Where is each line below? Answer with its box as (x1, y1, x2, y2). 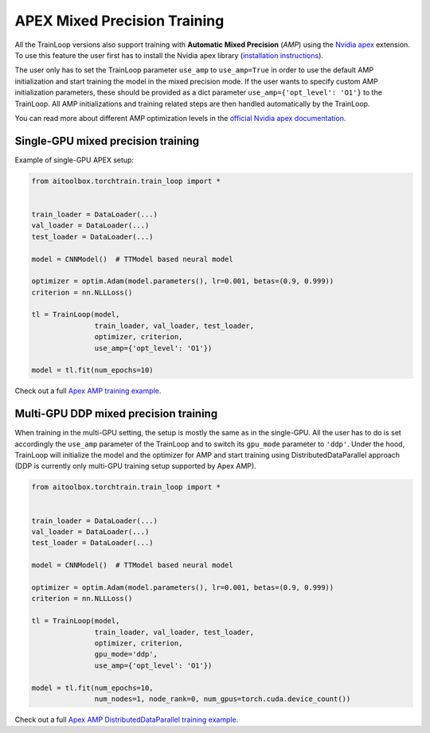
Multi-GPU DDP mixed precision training (14, 407, 218, 421)
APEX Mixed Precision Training (14, 12, 225, 29)
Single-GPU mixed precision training (14, 134, 200, 147)
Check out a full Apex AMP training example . (14, 386, 162, 396)
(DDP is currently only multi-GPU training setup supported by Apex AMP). (14, 462, 256, 471)
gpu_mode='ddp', (94, 649, 158, 659)
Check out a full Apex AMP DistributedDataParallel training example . (14, 715, 239, 724)
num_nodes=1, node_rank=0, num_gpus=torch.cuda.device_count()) (94, 694, 351, 704)
